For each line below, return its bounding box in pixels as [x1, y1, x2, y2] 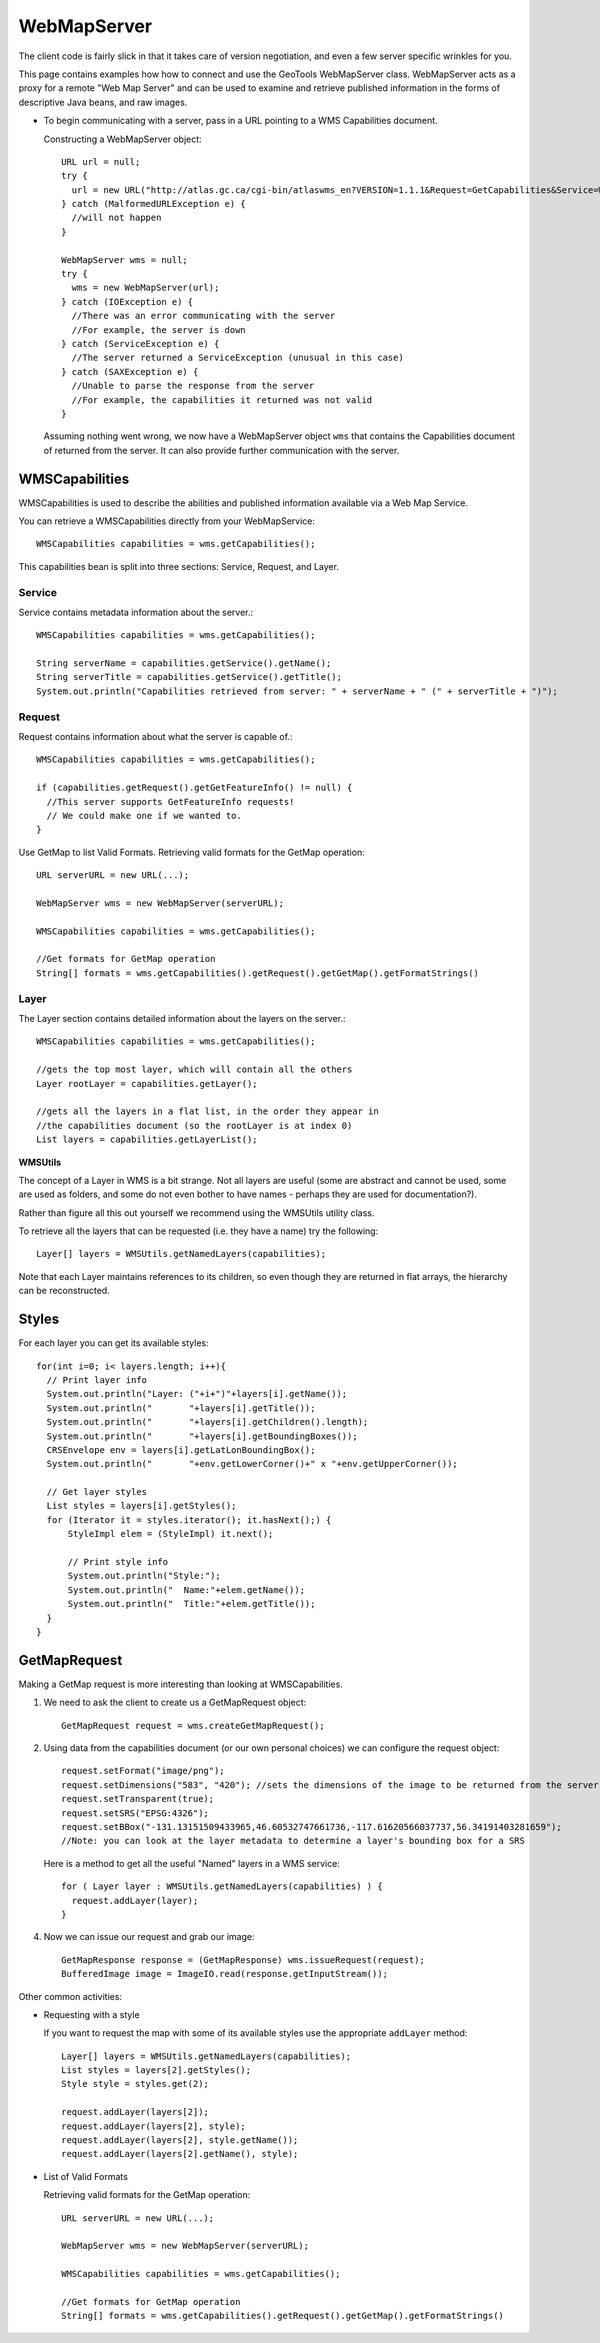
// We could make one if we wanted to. [46, 810, 242, 821]
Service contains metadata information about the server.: [18, 606, 254, 618]
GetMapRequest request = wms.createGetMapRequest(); [61, 1720, 325, 1731]
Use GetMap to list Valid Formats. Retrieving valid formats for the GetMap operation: [18, 846, 365, 858]
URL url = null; [61, 156, 141, 167]
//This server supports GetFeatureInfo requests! [46, 796, 295, 807]
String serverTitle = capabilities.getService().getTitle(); [36, 671, 342, 683]
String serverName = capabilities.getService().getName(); [36, 658, 332, 669]
